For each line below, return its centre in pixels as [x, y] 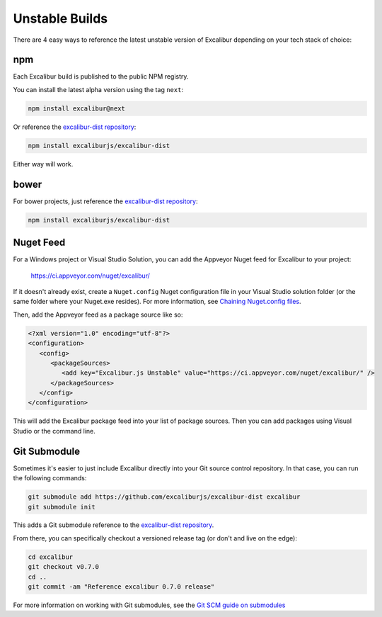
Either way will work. [43, 164]
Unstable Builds [60, 18]
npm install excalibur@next [76, 108]
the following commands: [50, 478]
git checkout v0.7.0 [63, 567]
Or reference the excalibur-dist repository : [75, 127]
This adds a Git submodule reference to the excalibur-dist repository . [114, 525]
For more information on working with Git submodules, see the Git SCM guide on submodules [149, 605]
